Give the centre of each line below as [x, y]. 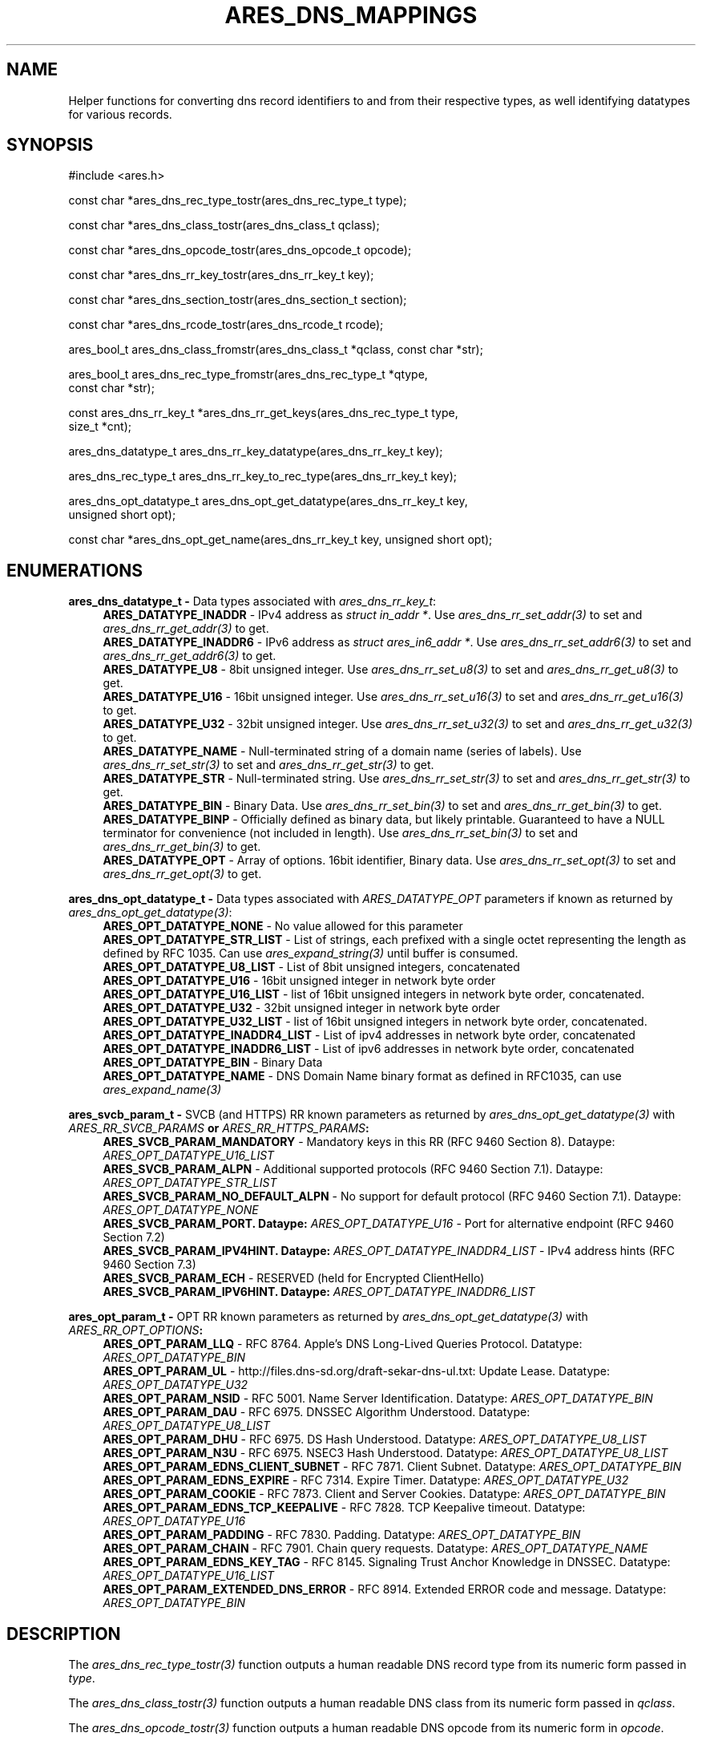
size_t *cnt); [100, 427]
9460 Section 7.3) [149, 1265]
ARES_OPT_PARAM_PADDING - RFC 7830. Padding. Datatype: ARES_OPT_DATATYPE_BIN [342, 1535]
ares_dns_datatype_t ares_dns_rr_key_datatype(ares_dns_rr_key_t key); [256, 451]
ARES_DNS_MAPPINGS [351, 15]
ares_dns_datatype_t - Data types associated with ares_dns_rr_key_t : [252, 601]
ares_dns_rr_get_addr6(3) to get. [190, 656]
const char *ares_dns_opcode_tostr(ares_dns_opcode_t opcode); [240, 250]
